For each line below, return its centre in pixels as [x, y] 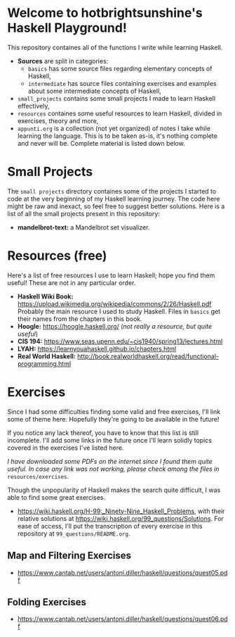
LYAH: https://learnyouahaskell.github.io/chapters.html [97, 348]
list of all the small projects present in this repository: [83, 213]
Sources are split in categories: [63, 61]
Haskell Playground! [67, 28]
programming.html [44, 363]
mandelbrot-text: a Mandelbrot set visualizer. [83, 227]
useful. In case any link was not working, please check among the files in [113, 469]
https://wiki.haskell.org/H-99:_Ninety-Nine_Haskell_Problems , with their [121, 511]
